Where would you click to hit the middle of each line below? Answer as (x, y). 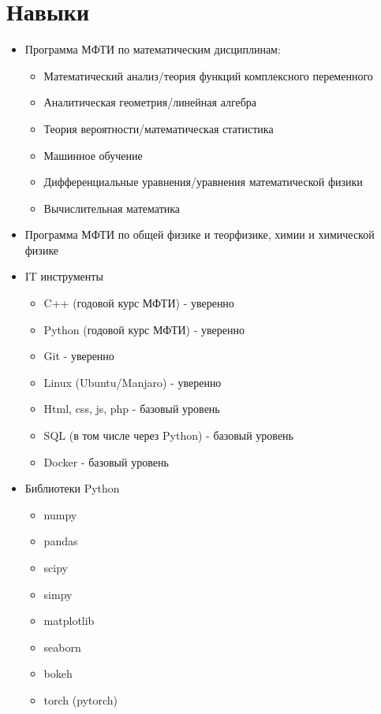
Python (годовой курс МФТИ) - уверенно (144, 329)
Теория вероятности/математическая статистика (159, 128)
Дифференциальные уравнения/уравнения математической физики (203, 182)
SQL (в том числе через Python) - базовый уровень (168, 435)
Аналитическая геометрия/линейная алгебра (150, 102)
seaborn (62, 647)
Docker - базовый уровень (106, 461)
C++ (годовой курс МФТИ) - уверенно (139, 303)
